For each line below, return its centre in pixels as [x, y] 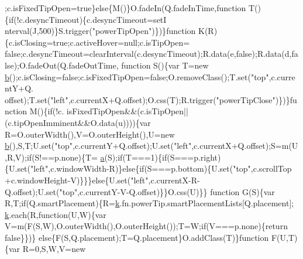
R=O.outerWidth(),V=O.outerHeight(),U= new [90, 134]
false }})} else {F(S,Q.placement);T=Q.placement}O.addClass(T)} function [137, 237]
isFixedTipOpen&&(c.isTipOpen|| [127, 111]
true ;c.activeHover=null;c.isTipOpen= [121, 42]
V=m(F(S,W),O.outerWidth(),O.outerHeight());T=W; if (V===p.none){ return [146, 226]
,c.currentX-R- [174, 180]
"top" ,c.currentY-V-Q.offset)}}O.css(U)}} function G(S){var [167, 191]
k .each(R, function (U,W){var [56, 214]
